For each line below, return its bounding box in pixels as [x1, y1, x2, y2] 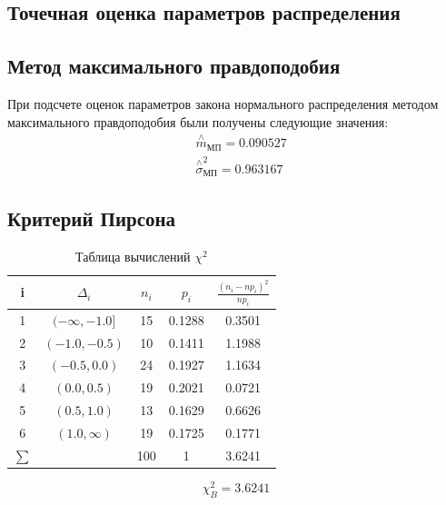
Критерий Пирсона [7, 204, 176, 233]
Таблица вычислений [74, 247, 191, 266]
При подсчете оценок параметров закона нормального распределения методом [7, 94, 439, 113]
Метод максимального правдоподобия [7, 52, 341, 80]
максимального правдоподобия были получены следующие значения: [7, 112, 389, 131]
